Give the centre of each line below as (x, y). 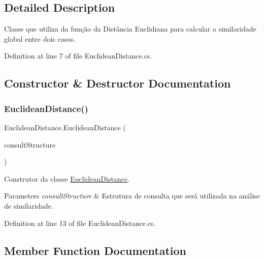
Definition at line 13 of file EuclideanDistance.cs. (80, 223)
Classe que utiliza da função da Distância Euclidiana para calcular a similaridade (130, 29)
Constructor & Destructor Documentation (118, 83)
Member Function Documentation (95, 250)
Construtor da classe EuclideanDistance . (67, 178)
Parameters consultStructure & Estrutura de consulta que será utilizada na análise (132, 196)
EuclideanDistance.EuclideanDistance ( (65, 127)
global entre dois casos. (40, 38)
